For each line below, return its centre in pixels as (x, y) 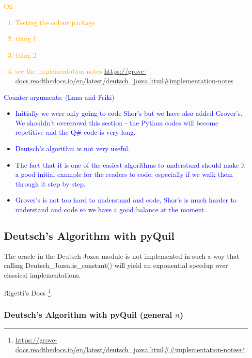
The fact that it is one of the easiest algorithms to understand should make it (130, 164)
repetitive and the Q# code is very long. (75, 132)
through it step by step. (50, 183)
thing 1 (26, 39)
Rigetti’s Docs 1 (27, 292)
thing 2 (26, 54)
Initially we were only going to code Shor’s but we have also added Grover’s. (129, 113)
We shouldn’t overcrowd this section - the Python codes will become (117, 122)
